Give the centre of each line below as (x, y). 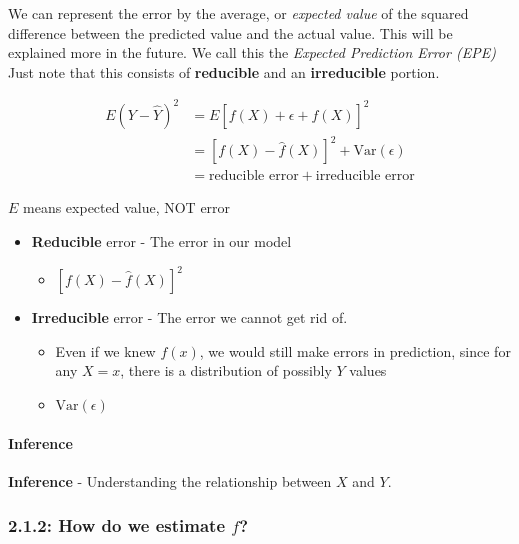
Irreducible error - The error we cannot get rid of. (189, 317)
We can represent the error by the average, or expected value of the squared (238, 13)
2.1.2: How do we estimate (117, 525)
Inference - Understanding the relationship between (170, 480)
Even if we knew (105, 350)
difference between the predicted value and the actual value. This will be (230, 32)
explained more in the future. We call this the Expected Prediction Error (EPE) (252, 52)
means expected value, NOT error (127, 207)
